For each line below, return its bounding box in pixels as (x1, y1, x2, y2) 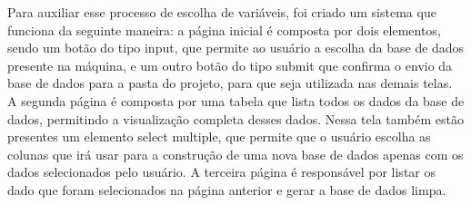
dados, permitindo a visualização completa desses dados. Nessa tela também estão (7, 109, 464, 128)
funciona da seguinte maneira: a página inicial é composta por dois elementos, (7, 20, 441, 39)
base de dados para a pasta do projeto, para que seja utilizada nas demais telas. (7, 73, 453, 93)
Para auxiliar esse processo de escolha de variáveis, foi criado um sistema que (7, 3, 436, 21)
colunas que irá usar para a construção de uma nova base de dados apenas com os (7, 144, 464, 163)
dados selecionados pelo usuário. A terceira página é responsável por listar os (7, 162, 436, 181)
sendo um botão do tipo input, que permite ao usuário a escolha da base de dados (7, 38, 465, 57)
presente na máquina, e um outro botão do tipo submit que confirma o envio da (7, 55, 453, 74)
